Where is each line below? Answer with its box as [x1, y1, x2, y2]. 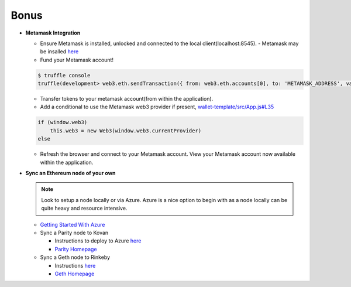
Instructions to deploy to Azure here [54, 237, 142, 244]
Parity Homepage [54, 245, 97, 252]
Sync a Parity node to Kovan [40, 229, 109, 236]
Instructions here [54, 262, 96, 269]
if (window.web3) [37, 119, 88, 126]
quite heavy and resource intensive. [41, 205, 128, 212]
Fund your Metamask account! [40, 56, 114, 63]
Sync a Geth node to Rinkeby [40, 254, 111, 261]
